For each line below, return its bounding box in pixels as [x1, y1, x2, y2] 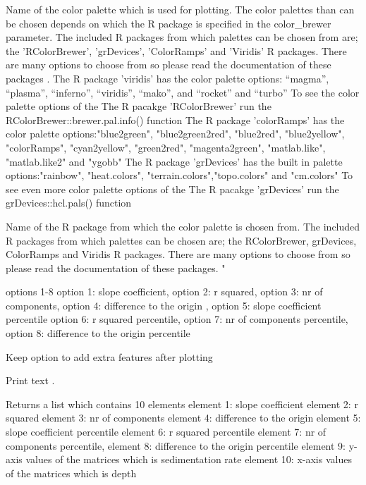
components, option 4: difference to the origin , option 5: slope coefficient [6, 297, 322, 312]
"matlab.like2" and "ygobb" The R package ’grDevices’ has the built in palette [6, 154, 343, 168]
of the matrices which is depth [6, 465, 137, 480]
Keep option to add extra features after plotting [6, 349, 213, 364]
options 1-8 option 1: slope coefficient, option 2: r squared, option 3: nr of [6, 284, 323, 299]
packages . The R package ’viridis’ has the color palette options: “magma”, [6, 70, 329, 85]
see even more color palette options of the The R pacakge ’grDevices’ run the [6, 181, 339, 196]
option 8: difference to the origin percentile [6, 326, 190, 340]
